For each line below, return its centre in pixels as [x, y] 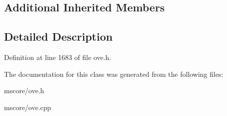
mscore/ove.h [24, 90]
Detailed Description [58, 36]
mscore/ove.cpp [28, 107]
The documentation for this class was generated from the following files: [114, 74]
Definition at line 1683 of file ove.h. [58, 57]
